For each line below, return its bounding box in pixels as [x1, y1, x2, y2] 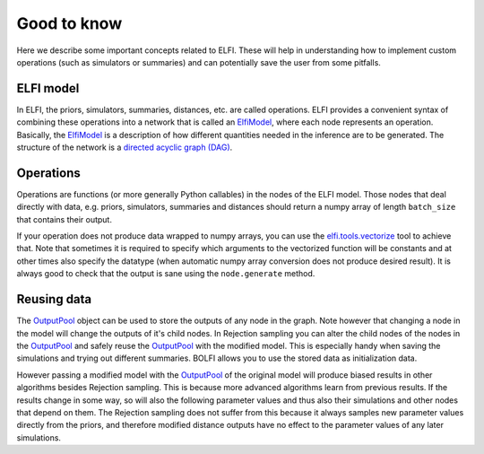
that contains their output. [16, 214, 112, 224]
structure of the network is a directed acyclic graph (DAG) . [16, 142, 233, 153]
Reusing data [16, 292, 92, 307]
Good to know [16, 13, 123, 33]
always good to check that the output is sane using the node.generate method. [16, 268, 315, 279]
